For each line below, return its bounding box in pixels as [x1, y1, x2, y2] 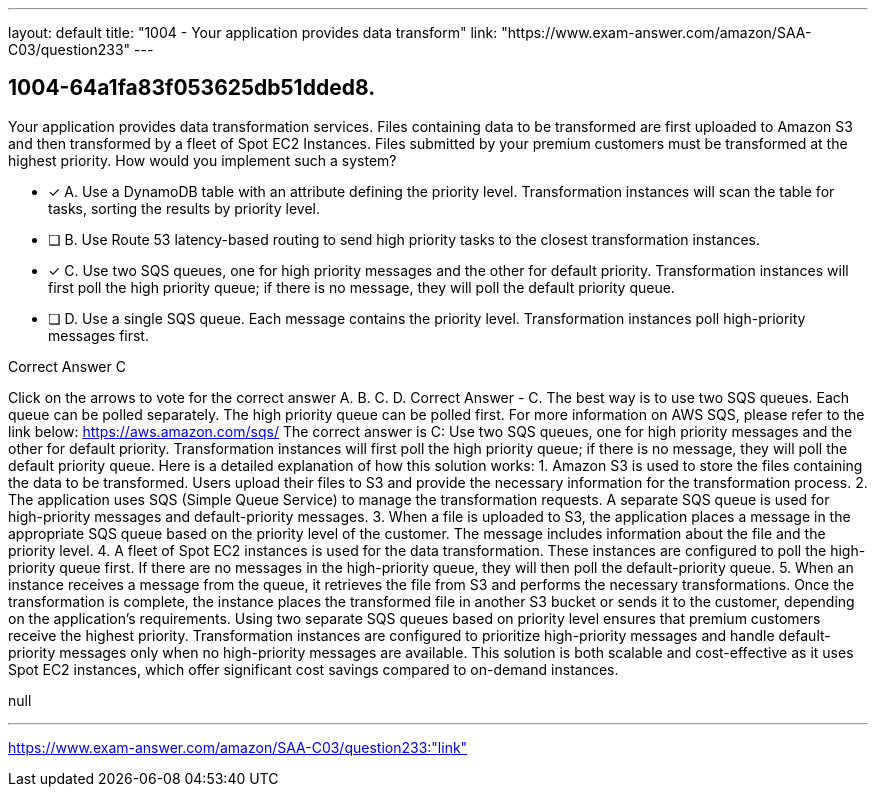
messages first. [48, 326, 149, 344]
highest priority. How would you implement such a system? [8, 151, 397, 169]
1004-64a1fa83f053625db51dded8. [8, 75, 376, 101]
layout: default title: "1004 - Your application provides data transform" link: [8, 24, 498, 41]
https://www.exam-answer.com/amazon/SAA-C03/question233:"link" [8, 738, 468, 756]
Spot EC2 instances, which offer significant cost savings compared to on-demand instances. [8, 660, 619, 678]
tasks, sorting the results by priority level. [48, 199, 320, 217]
